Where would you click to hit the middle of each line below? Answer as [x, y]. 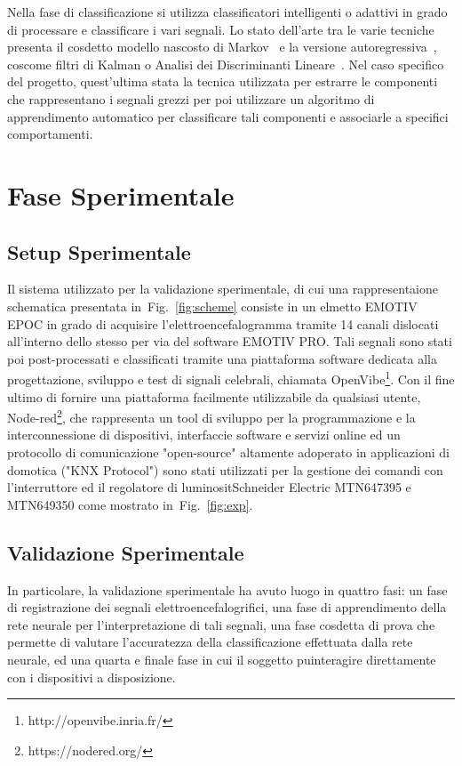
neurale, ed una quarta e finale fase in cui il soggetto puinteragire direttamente [222, 659]
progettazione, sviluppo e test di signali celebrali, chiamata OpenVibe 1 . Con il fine [231, 378]
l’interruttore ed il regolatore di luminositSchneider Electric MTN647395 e [209, 487]
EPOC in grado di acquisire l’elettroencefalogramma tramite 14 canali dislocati [223, 323]
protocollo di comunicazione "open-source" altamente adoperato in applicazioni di [228, 452]
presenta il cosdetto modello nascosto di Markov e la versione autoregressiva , [222, 47]
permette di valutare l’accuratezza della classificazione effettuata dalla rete [210, 642]
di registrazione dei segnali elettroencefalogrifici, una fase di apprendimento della [227, 607]
